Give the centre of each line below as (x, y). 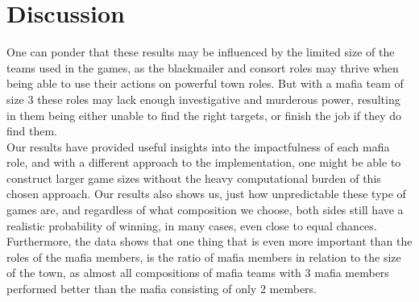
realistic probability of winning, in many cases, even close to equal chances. (192, 225)
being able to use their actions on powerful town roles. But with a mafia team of (205, 83)
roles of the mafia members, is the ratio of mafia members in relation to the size (204, 256)
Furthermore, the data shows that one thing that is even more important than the (209, 241)
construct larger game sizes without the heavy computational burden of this (194, 178)
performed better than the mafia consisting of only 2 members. (162, 289)
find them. (32, 131)
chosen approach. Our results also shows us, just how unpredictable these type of (206, 194)
